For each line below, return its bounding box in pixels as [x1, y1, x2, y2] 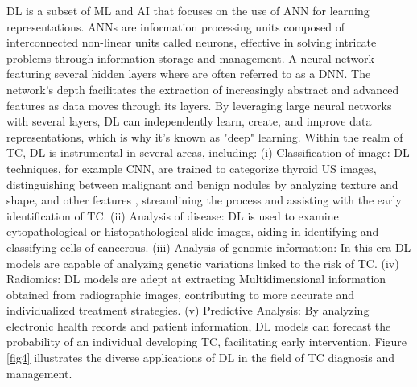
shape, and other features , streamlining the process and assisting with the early [6, 191, 402, 208]
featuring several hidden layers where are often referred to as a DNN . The [6, 65, 371, 82]
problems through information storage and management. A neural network [6, 49, 374, 66]
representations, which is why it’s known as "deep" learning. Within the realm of [6, 128, 403, 145]
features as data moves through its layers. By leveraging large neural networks [6, 97, 392, 113]
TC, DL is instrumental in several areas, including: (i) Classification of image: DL [6, 144, 410, 161]
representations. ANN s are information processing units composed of [6, 18, 345, 35]
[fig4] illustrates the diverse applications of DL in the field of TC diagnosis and [6, 349, 395, 366]
